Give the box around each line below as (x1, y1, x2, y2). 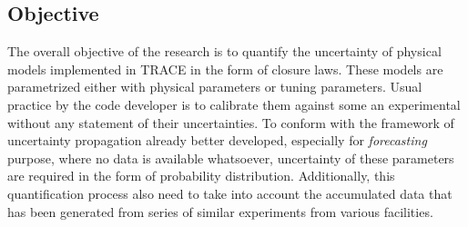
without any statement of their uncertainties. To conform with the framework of (7, 113, 454, 132)
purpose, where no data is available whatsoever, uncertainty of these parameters (7, 148, 454, 167)
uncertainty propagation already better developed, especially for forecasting (7, 131, 427, 150)
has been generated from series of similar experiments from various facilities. (7, 202, 433, 221)
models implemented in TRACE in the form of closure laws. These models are (7, 59, 443, 78)
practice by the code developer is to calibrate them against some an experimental (7, 94, 461, 113)
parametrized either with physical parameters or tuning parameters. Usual (7, 77, 422, 96)
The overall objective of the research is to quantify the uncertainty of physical (7, 42, 442, 61)
